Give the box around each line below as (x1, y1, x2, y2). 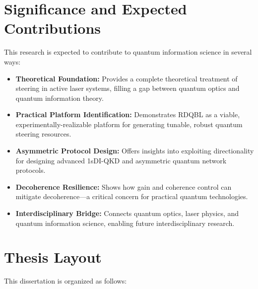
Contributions (4, 18, 101, 38)
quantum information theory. (15, 92, 104, 103)
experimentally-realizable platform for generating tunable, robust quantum (15, 119, 243, 129)
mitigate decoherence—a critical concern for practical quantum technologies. (15, 191, 248, 202)
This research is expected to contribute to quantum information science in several (4, 47, 252, 57)
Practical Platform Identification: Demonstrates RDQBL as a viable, (15, 109, 240, 120)
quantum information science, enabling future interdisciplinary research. (15, 217, 235, 228)
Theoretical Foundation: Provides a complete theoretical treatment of (15, 73, 238, 83)
